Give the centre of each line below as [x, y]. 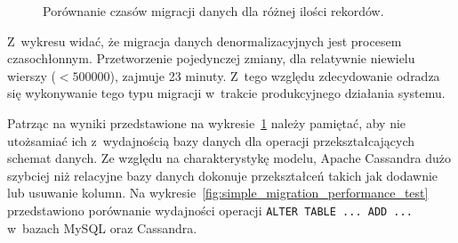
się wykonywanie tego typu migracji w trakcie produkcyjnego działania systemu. [226, 93]
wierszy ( [32, 75]
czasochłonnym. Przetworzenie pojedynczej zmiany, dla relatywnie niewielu [211, 58]
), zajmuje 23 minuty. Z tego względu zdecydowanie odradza [275, 75]
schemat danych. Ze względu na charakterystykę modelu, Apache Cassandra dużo [229, 158]
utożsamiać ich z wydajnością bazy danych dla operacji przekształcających [211, 140]
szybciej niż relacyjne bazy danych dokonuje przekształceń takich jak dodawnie [223, 175]
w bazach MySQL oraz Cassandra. [102, 227]
